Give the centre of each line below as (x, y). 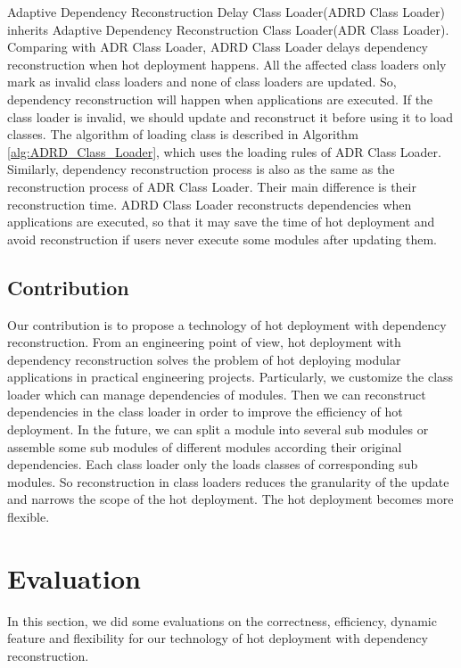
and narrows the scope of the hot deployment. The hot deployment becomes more (230, 499)
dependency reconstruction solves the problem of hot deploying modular (204, 359)
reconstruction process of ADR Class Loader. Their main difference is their (212, 186)
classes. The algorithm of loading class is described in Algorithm (183, 134)
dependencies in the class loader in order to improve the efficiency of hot (205, 412)
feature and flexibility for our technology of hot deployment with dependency (218, 638)
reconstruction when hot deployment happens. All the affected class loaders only (227, 64)
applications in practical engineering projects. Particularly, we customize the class (230, 377)
